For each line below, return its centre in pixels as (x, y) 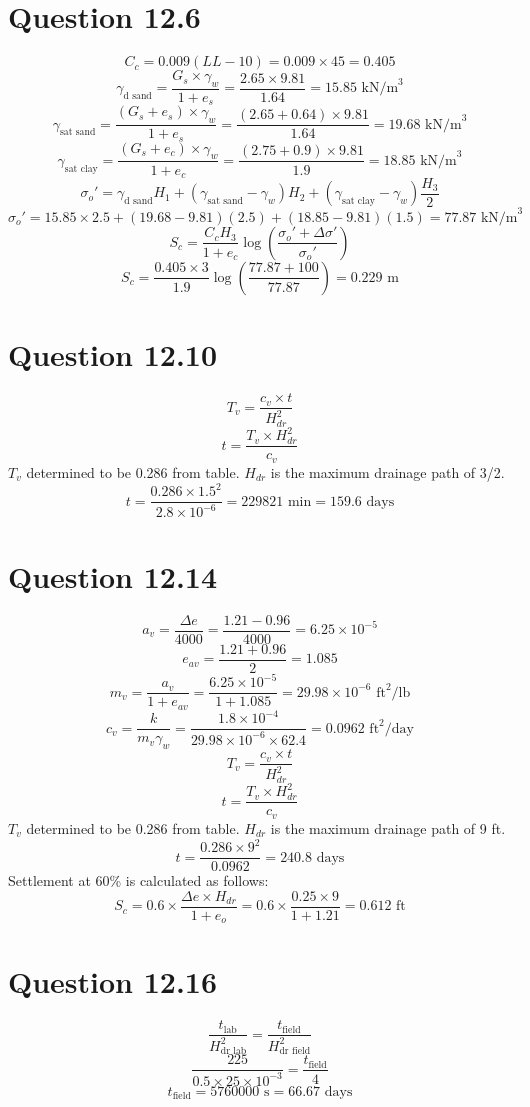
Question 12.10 (113, 354)
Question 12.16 (113, 981)
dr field (295, 1051)
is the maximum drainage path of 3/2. (387, 471)
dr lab (233, 1051)
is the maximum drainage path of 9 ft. (388, 827)
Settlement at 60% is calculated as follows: (138, 880)
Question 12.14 (113, 575)
